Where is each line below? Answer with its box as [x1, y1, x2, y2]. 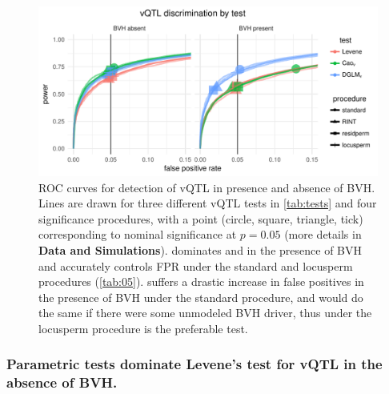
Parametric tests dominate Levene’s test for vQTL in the [6, 354, 383, 374]
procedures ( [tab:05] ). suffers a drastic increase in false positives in [38, 273, 364, 290]
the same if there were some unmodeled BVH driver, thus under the [38, 304, 372, 321]
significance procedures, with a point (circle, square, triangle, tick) [38, 210, 363, 227]
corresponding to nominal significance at [38, 226, 237, 243]
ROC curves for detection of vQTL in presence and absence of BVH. [38, 179, 375, 195]
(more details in [284, 226, 362, 243]
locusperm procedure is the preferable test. [38, 320, 248, 336]
